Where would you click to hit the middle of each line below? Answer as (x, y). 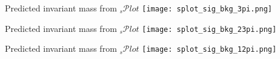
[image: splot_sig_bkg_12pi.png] (209, 50)
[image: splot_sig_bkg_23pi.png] (209, 29)
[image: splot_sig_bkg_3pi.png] (207, 9)
